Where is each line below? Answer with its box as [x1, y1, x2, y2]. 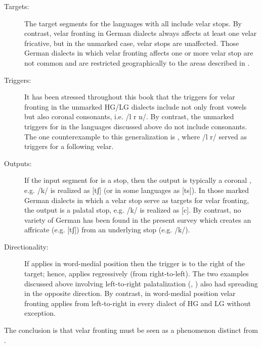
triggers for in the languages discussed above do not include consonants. [24, 121, 247, 131]
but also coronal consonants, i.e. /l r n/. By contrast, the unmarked [24, 111, 234, 122]
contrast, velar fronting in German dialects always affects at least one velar [24, 28, 257, 38]
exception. [24, 308, 56, 318]
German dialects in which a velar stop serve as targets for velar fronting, [24, 194, 249, 205]
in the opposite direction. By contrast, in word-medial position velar [24, 288, 236, 299]
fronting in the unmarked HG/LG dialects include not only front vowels [24, 101, 247, 112]
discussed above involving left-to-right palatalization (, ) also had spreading [24, 278, 258, 288]
